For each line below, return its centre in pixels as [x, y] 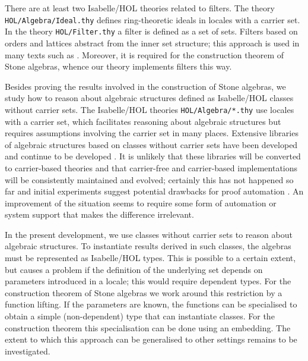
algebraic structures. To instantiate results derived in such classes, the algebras [148, 246]
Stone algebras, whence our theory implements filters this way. [118, 66]
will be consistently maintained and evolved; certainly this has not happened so [149, 179]
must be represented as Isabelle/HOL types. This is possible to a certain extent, [150, 258]
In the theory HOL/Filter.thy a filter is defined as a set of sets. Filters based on [151, 31]
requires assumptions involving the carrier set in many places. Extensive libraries [152, 133]
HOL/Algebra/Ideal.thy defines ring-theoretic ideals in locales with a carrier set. [153, 19]
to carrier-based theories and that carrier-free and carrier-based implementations [151, 167]
